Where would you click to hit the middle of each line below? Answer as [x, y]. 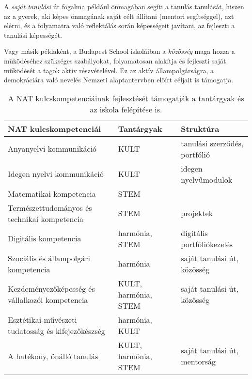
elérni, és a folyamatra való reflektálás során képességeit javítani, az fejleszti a [119, 25]
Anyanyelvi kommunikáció [52, 149]
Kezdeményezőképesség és [51, 289]
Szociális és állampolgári [49, 258]
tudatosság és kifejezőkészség [56, 331]
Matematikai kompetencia [52, 193]
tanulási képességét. [33, 35]
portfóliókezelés [207, 244]
